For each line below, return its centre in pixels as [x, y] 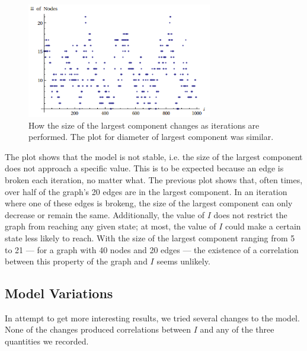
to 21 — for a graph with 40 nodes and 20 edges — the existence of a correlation [152, 249]
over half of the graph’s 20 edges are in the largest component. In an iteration [146, 191]
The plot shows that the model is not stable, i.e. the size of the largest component [154, 156]
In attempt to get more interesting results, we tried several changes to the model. [152, 318]
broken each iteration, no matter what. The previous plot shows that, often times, [154, 179]
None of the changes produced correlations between [98, 329]
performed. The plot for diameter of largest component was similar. [151, 137]
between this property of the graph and [76, 261]
